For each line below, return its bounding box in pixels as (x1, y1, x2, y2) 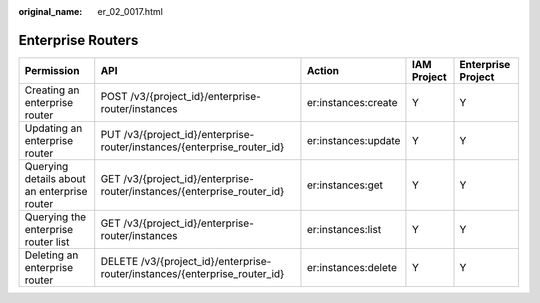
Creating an (24, 83, 80, 97)
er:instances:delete (306, 260, 397, 274)
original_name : (18, 6, 83, 17)
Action (306, 63, 340, 77)
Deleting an (24, 248, 79, 262)
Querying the (24, 210, 87, 224)
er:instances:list (306, 222, 382, 236)
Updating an (24, 121, 83, 135)
